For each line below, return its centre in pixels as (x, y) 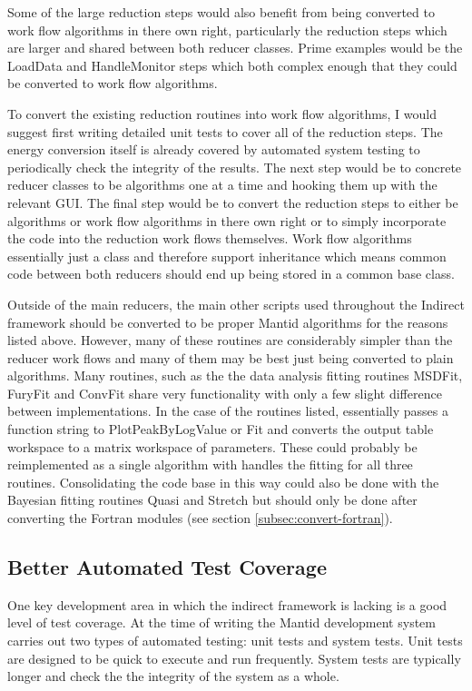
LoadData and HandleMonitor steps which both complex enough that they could (232, 65)
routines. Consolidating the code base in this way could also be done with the (223, 482)
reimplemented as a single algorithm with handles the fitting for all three (210, 464)
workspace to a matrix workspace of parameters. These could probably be (212, 446)
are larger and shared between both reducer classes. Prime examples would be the (235, 48)
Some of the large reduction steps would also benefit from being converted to (221, 12)
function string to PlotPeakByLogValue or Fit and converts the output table (221, 429)
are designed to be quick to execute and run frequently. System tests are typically (234, 658)
